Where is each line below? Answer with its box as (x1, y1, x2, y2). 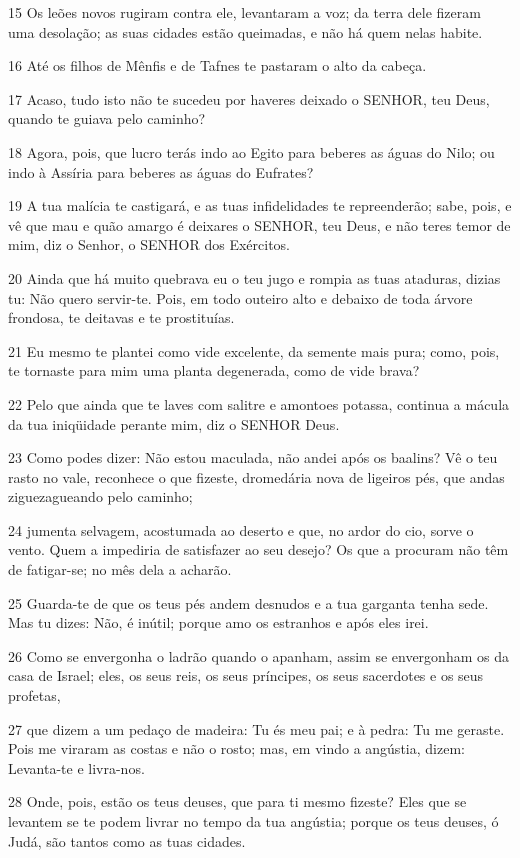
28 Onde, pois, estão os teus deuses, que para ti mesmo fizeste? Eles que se (8, 791, 467, 812)
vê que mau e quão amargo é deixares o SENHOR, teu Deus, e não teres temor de (8, 214, 511, 235)
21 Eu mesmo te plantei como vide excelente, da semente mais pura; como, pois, (8, 340, 500, 361)
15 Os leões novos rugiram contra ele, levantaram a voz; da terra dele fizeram (8, 2, 481, 22)
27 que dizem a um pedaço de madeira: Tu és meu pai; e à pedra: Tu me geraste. (8, 718, 505, 739)
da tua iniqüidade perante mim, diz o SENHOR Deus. (8, 413, 340, 434)
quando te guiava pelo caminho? (8, 108, 206, 129)
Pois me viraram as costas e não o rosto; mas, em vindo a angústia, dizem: (8, 738, 465, 759)
